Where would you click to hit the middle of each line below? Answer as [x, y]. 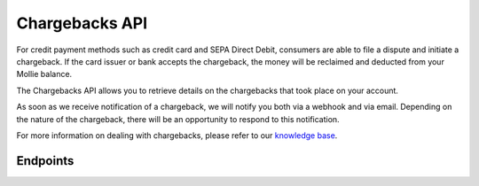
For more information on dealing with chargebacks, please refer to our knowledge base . [177, 135]
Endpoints [45, 161]
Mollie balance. [44, 74]
